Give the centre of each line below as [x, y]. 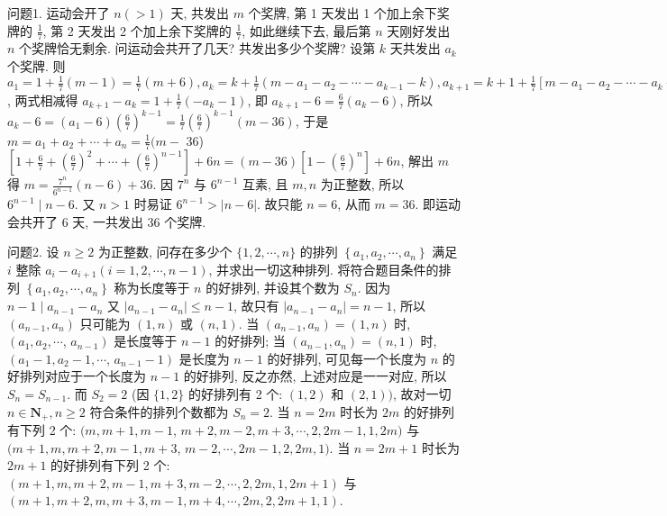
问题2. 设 [33, 252]
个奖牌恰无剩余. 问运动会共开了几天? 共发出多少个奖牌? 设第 [197, 48]
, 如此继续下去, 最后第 [306, 30]
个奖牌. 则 [37, 66]
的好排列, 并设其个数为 [273, 288]
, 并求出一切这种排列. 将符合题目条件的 [324, 270]
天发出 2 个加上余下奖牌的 [155, 30]
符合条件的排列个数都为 [159, 411]
